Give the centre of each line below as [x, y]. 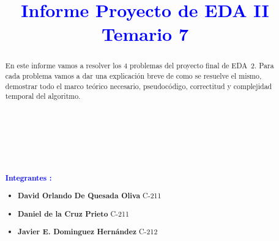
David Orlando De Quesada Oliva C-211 [90, 196]
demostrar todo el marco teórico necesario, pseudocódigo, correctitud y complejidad [139, 86]
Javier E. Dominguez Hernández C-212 [88, 232]
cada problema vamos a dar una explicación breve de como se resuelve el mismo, [133, 76]
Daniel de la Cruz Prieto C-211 [73, 214]
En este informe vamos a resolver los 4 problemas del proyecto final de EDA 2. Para [139, 66]
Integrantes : [28, 178]
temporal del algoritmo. [43, 96]
